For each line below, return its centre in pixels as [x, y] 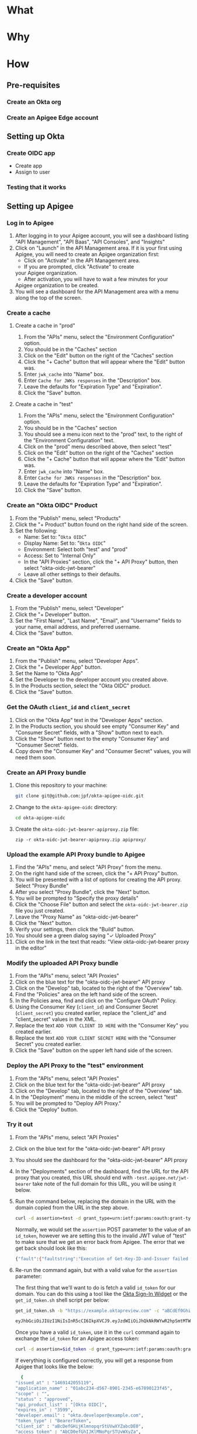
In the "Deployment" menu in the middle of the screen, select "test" [96, 1097]
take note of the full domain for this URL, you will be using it [104, 1184]
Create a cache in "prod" [45, 326]
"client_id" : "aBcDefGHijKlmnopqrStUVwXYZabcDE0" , [79, 1426]
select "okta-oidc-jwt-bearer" [60, 568]
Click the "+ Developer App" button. [58, 667]
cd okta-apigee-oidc [40, 818]
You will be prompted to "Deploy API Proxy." [68, 1103]
